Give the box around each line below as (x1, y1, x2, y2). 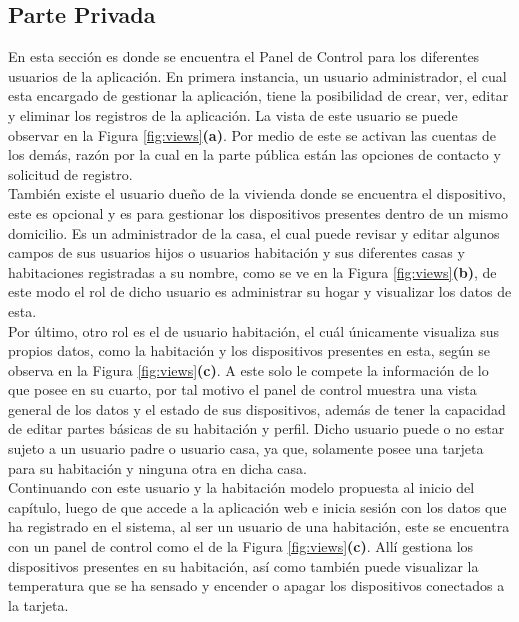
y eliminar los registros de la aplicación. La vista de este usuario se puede (8, 104, 458, 125)
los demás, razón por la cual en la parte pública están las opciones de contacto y (8, 144, 501, 165)
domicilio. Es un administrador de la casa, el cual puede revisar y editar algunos (8, 222, 500, 243)
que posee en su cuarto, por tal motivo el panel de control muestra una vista (8, 379, 477, 400)
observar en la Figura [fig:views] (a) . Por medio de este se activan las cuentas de (8, 124, 496, 145)
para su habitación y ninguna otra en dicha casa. (8, 457, 307, 478)
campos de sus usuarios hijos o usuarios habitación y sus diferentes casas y (8, 242, 465, 263)
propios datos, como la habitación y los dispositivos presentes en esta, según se (8, 340, 490, 361)
